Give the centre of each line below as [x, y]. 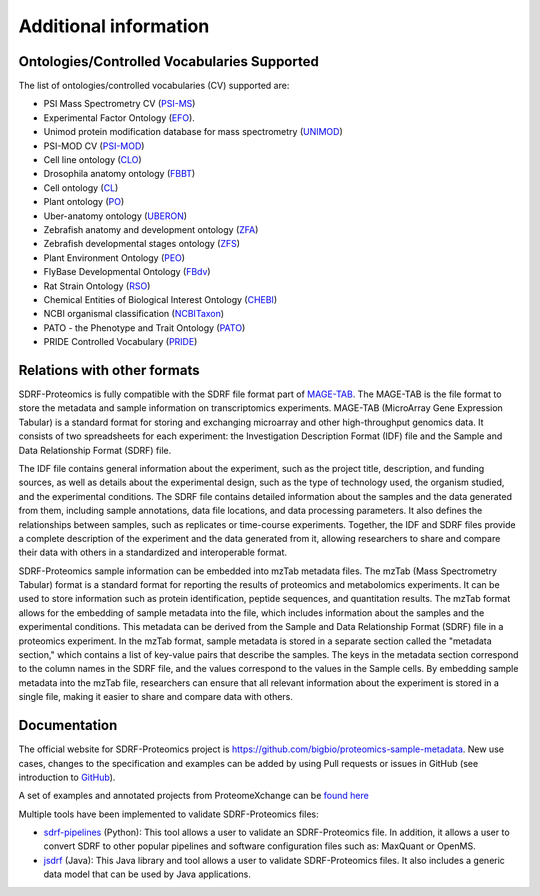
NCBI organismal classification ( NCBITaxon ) [134, 314]
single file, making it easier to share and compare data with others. [156, 697]
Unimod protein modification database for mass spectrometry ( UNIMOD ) [193, 132]
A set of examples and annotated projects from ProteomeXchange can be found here [193, 796]
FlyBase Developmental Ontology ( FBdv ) [127, 272]
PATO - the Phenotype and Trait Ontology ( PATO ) [144, 327]
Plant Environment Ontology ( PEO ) [114, 257]
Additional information [114, 26]
